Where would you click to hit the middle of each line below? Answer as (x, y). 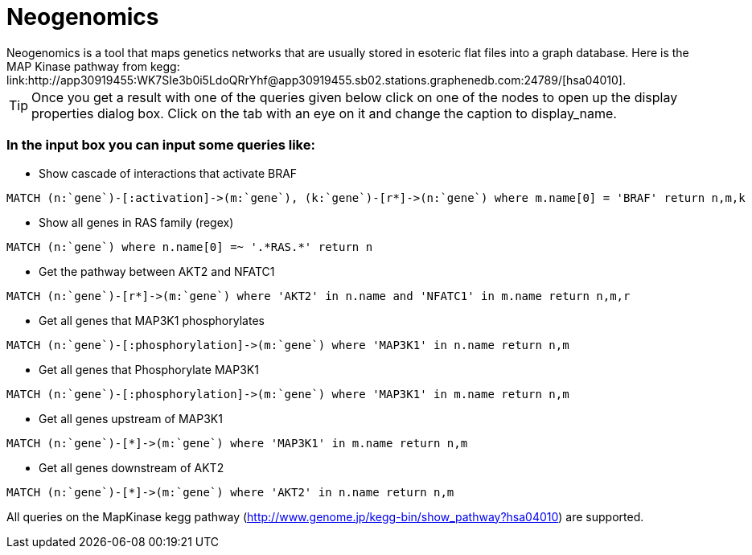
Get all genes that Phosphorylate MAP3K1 (149, 369)
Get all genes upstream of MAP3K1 (131, 418)
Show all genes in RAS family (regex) (136, 222)
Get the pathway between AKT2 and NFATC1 (157, 271)
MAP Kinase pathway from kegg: (93, 66)
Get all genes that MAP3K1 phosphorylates (152, 320)
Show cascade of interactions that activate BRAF (168, 173)
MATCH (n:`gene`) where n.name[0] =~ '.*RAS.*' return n (190, 247)
